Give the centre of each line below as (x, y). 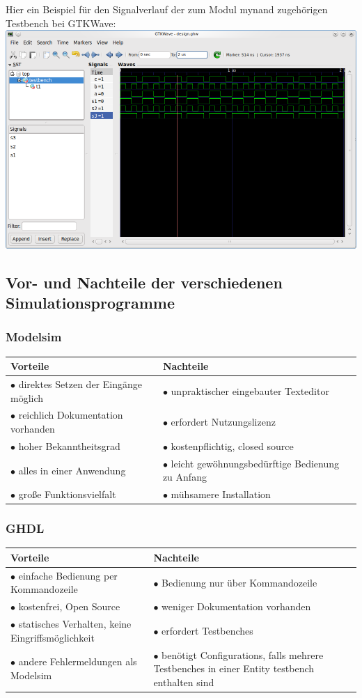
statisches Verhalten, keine (75, 624)
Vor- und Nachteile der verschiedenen (144, 282)
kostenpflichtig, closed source (232, 445)
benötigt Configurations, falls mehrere (243, 654)
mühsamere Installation (221, 494)
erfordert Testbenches (207, 630)
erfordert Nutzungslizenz (223, 422)
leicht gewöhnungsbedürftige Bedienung (255, 463)
